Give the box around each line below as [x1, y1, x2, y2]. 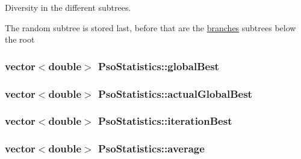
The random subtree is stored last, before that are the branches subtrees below [5, 21, 296, 34]
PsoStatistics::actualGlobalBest [98, 86, 252, 101]
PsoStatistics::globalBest [98, 58, 219, 73]
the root [5, 33, 35, 46]
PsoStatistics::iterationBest [98, 113, 232, 128]
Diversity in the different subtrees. [5, 1, 131, 13]
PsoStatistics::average [98, 141, 205, 156]
